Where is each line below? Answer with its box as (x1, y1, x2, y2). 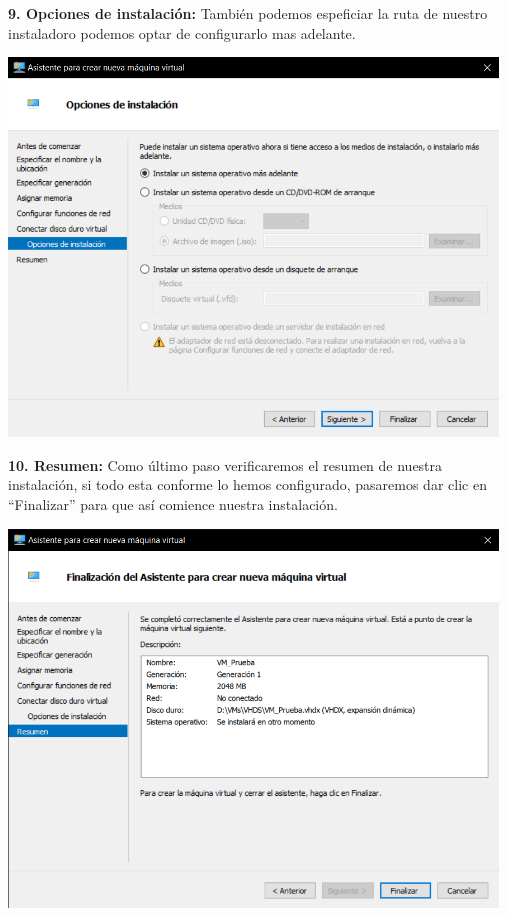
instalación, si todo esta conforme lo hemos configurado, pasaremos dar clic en (8, 474, 487, 495)
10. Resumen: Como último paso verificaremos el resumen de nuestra (8, 454, 443, 475)
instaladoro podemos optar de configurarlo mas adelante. (8, 22, 356, 43)
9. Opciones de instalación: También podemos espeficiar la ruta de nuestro (8, 3, 488, 23)
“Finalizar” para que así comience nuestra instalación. (8, 493, 338, 514)
